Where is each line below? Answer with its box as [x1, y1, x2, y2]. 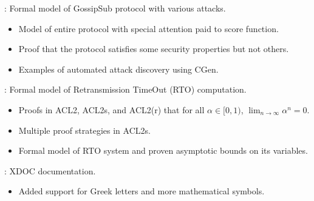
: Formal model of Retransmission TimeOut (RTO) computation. [4, 83, 247, 96]
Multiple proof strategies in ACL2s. [18, 124, 151, 136]
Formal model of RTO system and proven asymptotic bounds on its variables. [18, 144, 308, 157]
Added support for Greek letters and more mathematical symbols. [18, 185, 265, 197]
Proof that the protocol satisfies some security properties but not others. [18, 42, 289, 55]
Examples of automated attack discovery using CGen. [18, 62, 219, 75]
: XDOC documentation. [4, 164, 96, 177]
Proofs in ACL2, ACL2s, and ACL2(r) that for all [18, 103, 205, 116]
